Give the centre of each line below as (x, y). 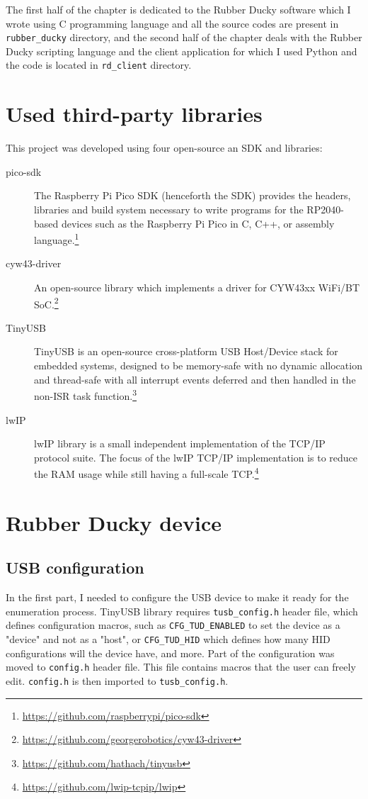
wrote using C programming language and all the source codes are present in (172, 23)
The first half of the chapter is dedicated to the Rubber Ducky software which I (178, 9)
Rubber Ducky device (114, 522)
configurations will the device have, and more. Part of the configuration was (170, 653)
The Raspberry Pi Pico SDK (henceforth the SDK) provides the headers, (192, 195)
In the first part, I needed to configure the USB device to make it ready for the (177, 597)
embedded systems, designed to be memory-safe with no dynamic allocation (198, 365)
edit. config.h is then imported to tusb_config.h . (117, 680)
